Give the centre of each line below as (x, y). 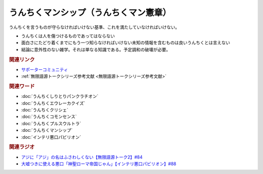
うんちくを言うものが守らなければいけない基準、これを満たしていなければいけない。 (94, 27)
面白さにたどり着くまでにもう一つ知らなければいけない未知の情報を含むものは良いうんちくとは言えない (126, 43)
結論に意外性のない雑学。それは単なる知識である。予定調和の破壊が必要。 (96, 49)
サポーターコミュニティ (45, 69)
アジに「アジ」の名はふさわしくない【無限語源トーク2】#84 (82, 157)
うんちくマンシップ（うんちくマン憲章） (90, 13)
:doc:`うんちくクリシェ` (45, 110)
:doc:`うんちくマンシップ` (47, 130)
